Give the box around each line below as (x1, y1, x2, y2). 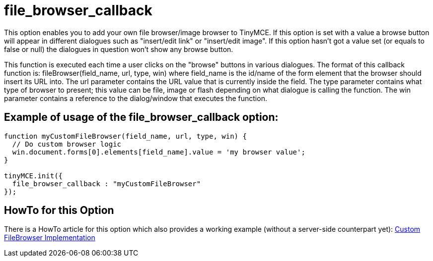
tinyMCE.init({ (4, 171, 63, 180)
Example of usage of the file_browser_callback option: (4, 111, 279, 124)
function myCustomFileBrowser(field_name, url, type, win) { (4, 132, 247, 140)
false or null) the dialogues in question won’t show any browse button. (4, 45, 233, 53)
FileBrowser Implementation (4, 233, 95, 242)
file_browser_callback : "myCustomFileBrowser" (12, 179, 201, 188)
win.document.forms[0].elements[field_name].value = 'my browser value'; (12, 148, 305, 156)
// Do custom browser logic (12, 140, 122, 148)
